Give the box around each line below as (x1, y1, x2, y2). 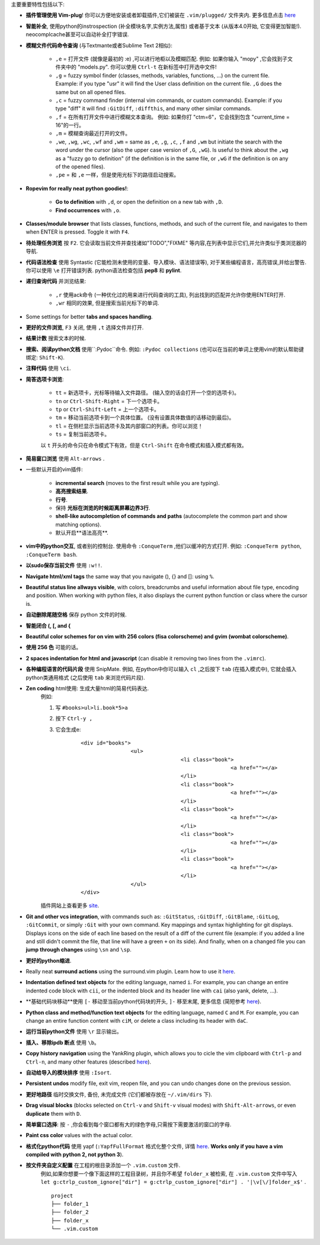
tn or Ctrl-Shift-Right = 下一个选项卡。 (55, 397, 163, 404)
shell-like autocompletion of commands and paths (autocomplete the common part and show (55, 513, 287, 520)
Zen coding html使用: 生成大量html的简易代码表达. (25, 685, 149, 692)
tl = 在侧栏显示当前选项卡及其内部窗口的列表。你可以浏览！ (55, 422, 203, 429)
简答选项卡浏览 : (25, 375, 65, 382)
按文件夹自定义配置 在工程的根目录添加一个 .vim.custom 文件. (25, 1162, 181, 1169)
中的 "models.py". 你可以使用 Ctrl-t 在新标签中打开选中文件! (65, 63, 217, 71)
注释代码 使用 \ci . (25, 365, 71, 372)
